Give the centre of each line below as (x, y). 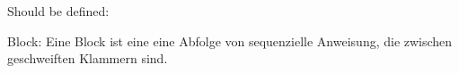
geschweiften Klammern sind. (88, 58)
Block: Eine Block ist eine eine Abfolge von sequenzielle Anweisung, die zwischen (230, 41)
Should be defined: (58, 11)
